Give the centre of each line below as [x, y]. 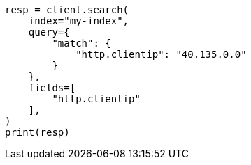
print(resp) [37, 132]
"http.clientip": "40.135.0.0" [161, 54]
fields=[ [52, 88]
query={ [49, 32]
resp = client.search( [67, 10]
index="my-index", [79, 21]
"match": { [81, 43]
